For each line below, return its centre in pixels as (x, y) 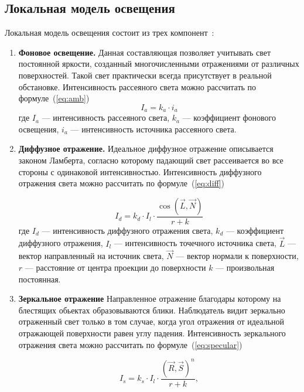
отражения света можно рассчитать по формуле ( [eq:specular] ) (130, 344)
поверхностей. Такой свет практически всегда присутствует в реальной (145, 75)
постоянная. (40, 279)
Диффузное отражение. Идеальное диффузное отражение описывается (146, 149)
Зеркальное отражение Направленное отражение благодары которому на (150, 299)
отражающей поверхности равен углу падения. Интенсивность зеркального (152, 333)
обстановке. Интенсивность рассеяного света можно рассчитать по (137, 86)
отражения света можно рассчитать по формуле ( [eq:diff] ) (122, 183)
